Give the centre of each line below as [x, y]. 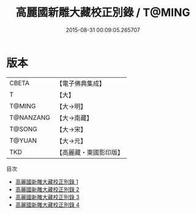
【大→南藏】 [74, 118]
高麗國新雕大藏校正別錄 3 [47, 197]
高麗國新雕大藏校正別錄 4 [47, 204]
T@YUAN [23, 140]
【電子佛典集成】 [81, 83]
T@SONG [24, 129]
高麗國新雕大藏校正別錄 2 [47, 189]
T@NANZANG [30, 117]
